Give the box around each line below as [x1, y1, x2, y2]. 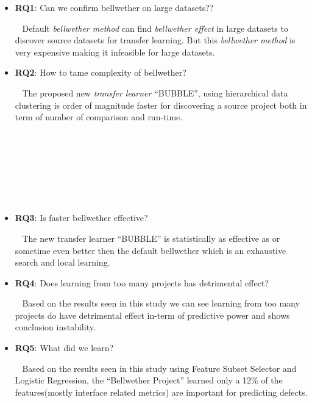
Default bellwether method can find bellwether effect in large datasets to [22, 21, 288, 34]
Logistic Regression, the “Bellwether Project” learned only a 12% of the [15, 374, 283, 387]
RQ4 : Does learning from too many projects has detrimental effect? [15, 276, 269, 289]
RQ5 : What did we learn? [15, 341, 114, 354]
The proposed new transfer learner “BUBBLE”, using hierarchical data [22, 86, 288, 99]
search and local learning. [15, 256, 110, 269]
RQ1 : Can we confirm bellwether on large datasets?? [15, 1, 214, 13]
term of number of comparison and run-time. [15, 111, 183, 123]
